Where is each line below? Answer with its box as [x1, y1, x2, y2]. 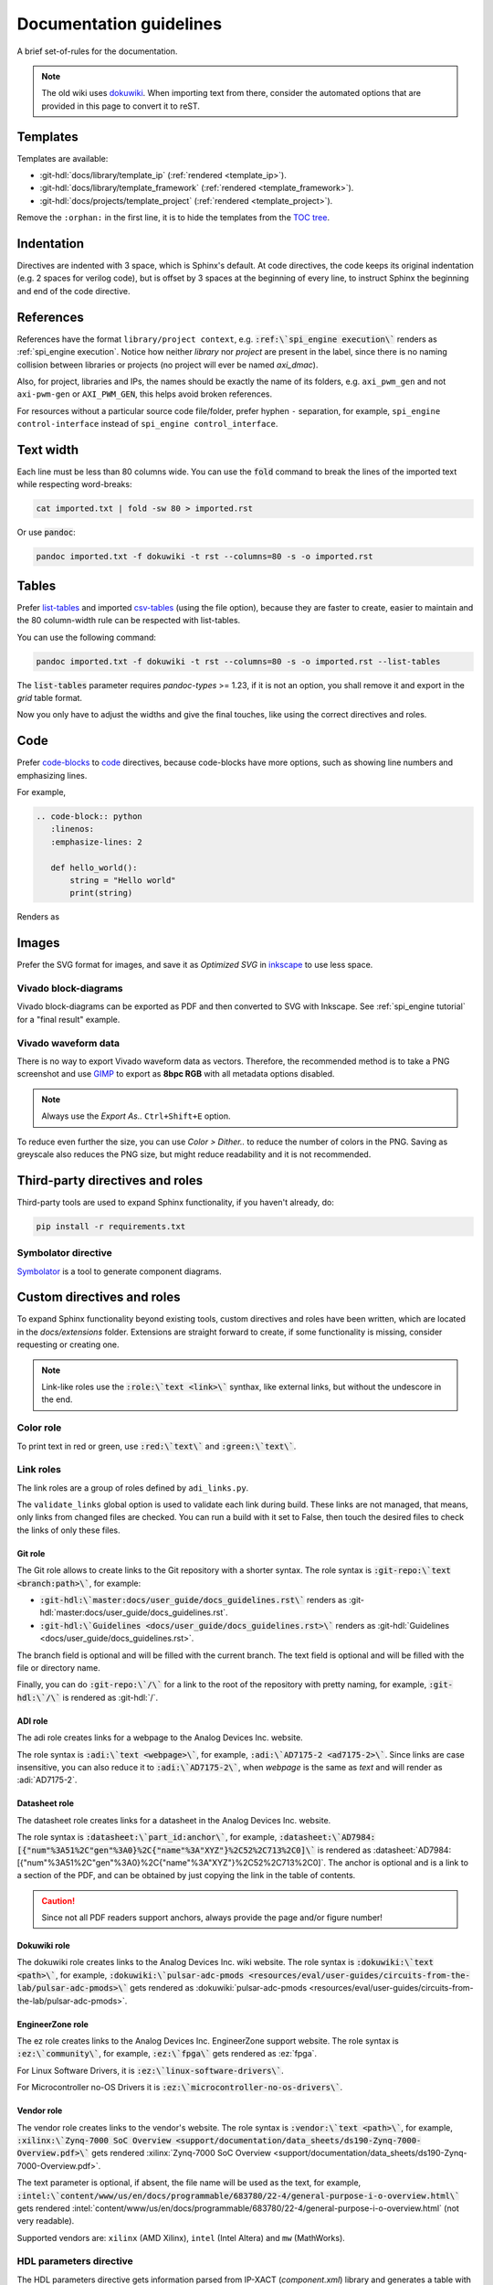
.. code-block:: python [36, 812, 143, 822]
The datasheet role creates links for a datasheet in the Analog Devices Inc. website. [16, 1814, 331, 1825]
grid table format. [16, 693, 82, 704]
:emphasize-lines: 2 [50, 836, 143, 847]
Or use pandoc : [16, 526, 77, 538]
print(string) [69, 887, 133, 898]
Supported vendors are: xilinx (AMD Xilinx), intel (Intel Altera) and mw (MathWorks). [16, 2232, 346, 2243]
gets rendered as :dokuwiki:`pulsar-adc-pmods [129, 1982, 308, 1993]
